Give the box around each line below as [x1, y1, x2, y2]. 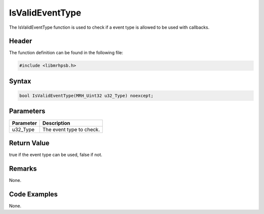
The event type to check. [42, 126, 100, 133]
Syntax [9, 77, 31, 85]
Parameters [9, 107, 45, 116]
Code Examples [9, 190, 58, 198]
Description [42, 119, 70, 126]
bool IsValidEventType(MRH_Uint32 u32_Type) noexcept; [19, 93, 154, 98]
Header [9, 37, 32, 45]
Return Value [9, 139, 50, 147]
